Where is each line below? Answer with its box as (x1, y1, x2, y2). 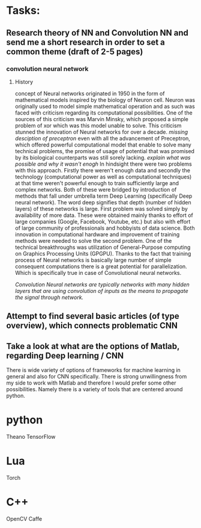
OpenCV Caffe (6, 515, 43, 522)
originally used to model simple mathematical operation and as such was (14, 102, 195, 110)
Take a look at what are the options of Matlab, (6, 341, 180, 351)
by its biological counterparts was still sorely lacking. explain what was (14, 154, 191, 161)
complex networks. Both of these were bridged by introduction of (14, 186, 177, 193)
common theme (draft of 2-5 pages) (6, 46, 143, 57)
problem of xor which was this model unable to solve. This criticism (14, 122, 182, 129)
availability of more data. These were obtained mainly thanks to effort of (14, 212, 194, 219)
